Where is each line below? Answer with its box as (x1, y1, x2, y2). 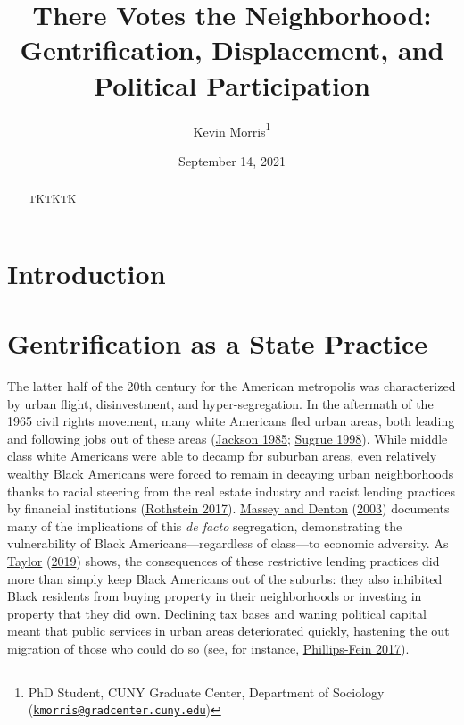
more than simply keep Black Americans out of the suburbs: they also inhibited (7, 569, 443, 587)
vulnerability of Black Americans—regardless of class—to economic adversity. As (7, 534, 449, 553)
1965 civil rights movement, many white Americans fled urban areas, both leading (7, 412, 455, 430)
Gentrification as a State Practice (7, 325, 428, 362)
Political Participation (94, 66, 370, 103)
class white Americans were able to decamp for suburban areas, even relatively (7, 446, 437, 465)
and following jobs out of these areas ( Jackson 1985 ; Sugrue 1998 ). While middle (7, 429, 448, 447)
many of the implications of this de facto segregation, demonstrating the (7, 516, 402, 535)
